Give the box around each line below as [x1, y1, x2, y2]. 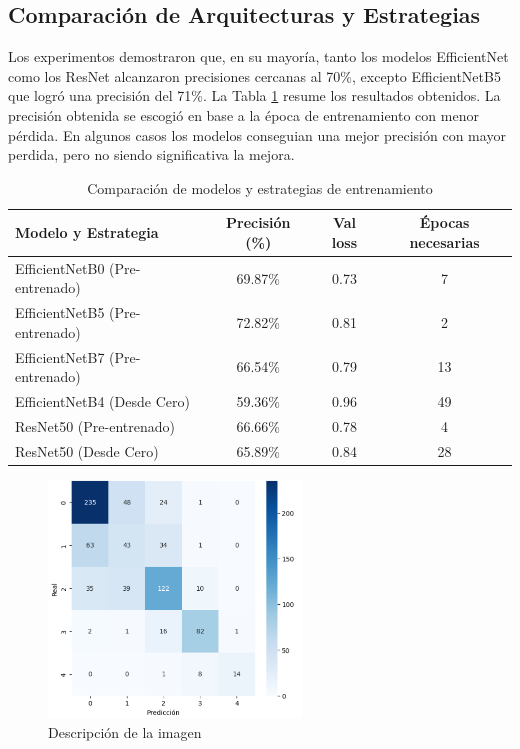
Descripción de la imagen [48, 721, 202, 742]
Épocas [419, 212, 470, 233]
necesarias [409, 231, 480, 252]
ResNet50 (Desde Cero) [15, 440, 159, 461]
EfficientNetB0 [15, 257, 105, 278]
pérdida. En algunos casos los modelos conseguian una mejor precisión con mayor [8, 124, 506, 145]
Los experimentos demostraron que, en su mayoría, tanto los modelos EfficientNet [8, 46, 509, 67]
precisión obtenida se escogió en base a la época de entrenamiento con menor [8, 104, 479, 125]
